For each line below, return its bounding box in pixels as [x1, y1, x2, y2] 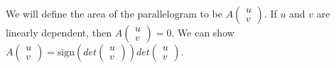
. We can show [171, 25, 234, 39]
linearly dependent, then [6, 25, 112, 39]
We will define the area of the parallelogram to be [6, 6, 223, 20]
